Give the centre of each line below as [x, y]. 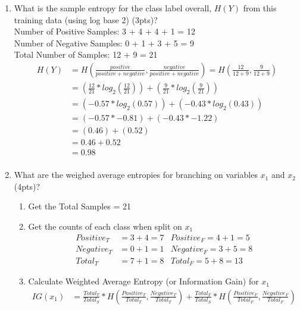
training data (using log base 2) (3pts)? [86, 19]
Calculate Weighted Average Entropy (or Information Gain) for [143, 281]
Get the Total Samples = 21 [80, 206]
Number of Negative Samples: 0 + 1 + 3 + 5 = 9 [104, 43]
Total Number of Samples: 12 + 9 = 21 [86, 54]
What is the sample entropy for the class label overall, [113, 8]
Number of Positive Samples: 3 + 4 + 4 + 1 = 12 [104, 31]
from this [260, 8]
